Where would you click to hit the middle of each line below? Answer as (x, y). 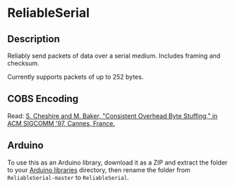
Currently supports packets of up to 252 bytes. (76, 77)
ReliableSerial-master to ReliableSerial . (68, 177)
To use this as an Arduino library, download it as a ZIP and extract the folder (117, 162)
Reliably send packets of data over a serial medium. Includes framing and (114, 56)
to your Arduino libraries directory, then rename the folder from (99, 169)
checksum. (24, 63)
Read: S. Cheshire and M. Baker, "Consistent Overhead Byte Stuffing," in (113, 116)
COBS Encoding (43, 99)
